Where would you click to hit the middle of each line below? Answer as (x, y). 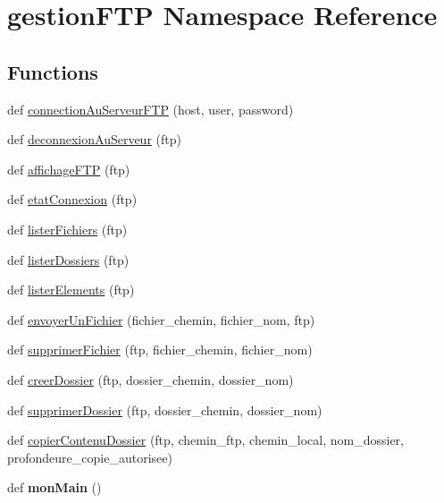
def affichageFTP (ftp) (69, 169)
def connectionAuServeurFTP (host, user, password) (151, 109)
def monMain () (54, 487)
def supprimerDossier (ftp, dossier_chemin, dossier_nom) (165, 409)
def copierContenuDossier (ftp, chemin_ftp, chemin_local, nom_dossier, (205, 440)
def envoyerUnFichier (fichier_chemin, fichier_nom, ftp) (161, 319)
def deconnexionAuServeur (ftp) (94, 139)
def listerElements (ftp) (71, 290)
